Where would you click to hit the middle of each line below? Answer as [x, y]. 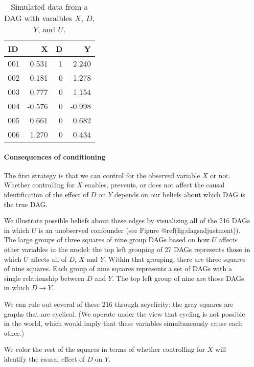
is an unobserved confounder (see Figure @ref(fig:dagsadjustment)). [139, 230]
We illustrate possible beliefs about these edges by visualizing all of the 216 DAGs [127, 220]
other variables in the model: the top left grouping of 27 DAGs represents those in [127, 249]
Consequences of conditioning [55, 156]
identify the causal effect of [45, 358]
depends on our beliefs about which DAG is [180, 194]
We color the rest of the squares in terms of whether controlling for [104, 349]
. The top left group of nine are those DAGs [178, 278]
